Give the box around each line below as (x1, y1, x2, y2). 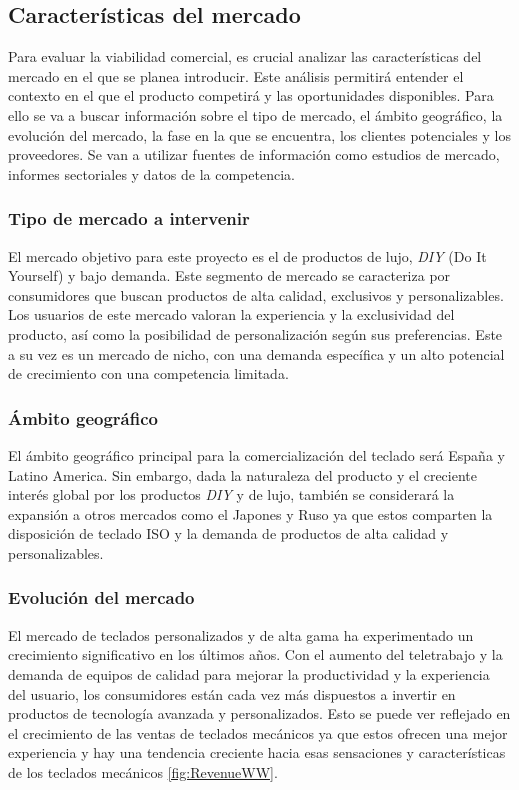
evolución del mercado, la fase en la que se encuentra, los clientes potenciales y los (8, 124, 511, 145)
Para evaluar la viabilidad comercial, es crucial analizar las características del (8, 46, 482, 67)
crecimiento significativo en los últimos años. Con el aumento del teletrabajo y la (8, 644, 503, 665)
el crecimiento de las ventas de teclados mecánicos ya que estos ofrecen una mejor (8, 722, 508, 743)
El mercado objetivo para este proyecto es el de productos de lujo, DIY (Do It (8, 245, 487, 266)
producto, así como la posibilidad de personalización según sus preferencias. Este (8, 323, 503, 344)
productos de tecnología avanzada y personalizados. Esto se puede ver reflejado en (8, 703, 511, 724)
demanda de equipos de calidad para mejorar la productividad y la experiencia (8, 663, 490, 684)
